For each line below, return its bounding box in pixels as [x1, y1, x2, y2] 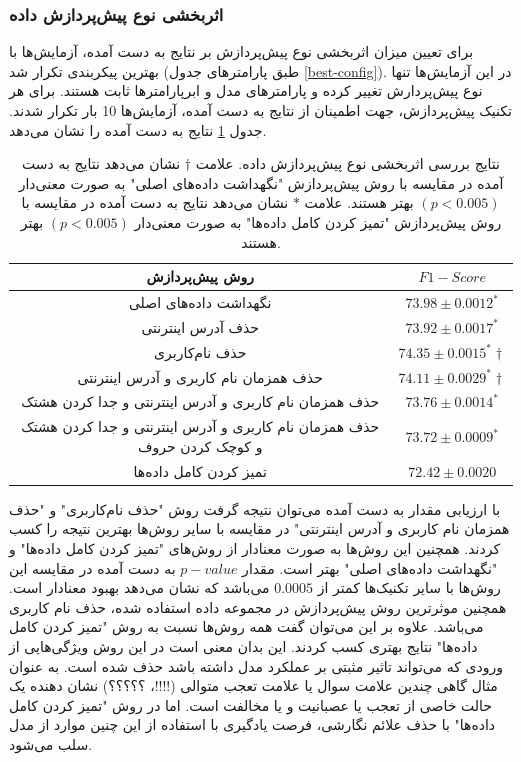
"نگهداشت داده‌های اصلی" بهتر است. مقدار [242, 557, 498, 578]
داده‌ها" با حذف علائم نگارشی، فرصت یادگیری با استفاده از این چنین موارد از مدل [9, 714, 496, 735]
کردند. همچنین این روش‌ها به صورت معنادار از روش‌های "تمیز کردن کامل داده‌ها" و [9, 537, 501, 558]
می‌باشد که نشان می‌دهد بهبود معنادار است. [9, 577, 270, 598]
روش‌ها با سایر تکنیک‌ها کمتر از [317, 577, 501, 598]
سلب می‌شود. [9, 733, 93, 754]
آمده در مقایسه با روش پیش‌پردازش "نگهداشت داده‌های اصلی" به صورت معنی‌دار [18, 172, 504, 193]
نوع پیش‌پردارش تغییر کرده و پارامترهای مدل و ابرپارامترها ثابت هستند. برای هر [9, 80, 483, 101]
